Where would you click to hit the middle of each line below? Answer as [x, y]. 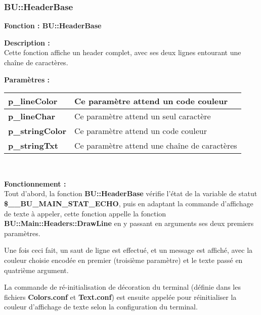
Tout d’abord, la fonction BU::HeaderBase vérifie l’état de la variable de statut [131, 193]
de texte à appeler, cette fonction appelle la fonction [85, 213]
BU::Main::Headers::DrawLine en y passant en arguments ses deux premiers [129, 223]
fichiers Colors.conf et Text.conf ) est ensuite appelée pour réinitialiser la [120, 297]
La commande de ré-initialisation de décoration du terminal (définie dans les [122, 287]
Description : [27, 42]
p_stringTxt [33, 146]
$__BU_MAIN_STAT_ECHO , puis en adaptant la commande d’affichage [129, 203]
